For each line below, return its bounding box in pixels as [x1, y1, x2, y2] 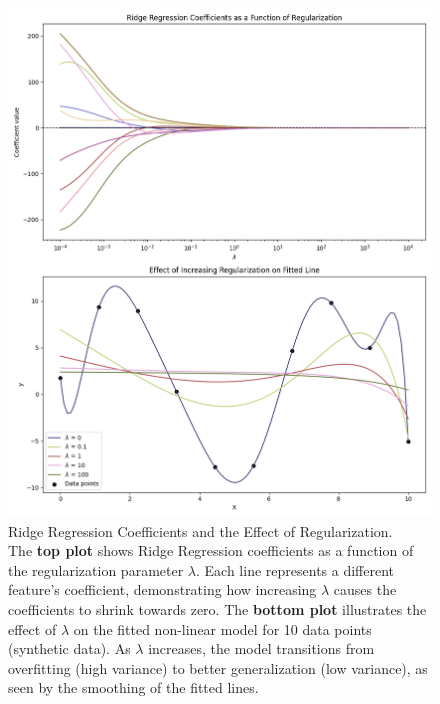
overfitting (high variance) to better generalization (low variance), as [8, 657, 428, 678]
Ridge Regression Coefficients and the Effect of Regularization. [8, 520, 393, 541]
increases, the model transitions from [148, 638, 375, 659]
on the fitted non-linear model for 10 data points [73, 618, 372, 639]
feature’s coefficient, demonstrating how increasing [8, 579, 317, 600]
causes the [333, 579, 397, 600]
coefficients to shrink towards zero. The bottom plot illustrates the [8, 598, 427, 619]
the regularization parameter [8, 559, 184, 580]
